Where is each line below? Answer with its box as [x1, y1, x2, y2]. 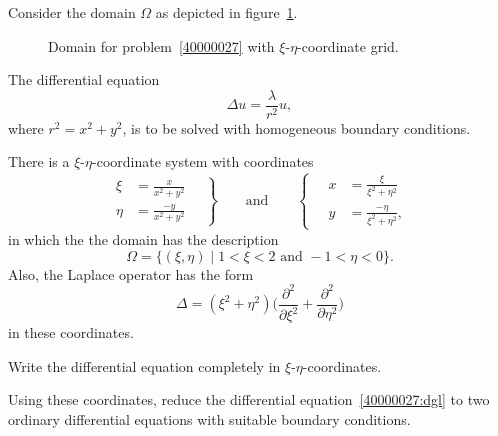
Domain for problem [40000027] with [48, 35, 275, 56]
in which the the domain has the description [8, 228, 279, 249]
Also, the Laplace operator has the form [8, 263, 254, 284]
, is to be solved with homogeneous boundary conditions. [122, 117, 471, 138]
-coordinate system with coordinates [92, 151, 314, 172]
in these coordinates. [8, 322, 134, 343]
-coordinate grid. [297, 35, 399, 56]
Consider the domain [8, 2, 136, 22]
